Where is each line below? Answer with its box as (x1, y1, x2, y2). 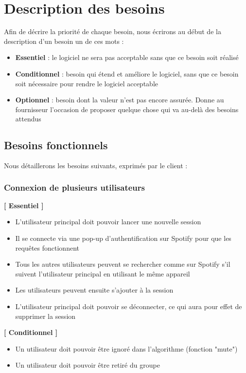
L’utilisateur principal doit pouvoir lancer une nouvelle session (15, 216, 201, 227)
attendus (15, 114, 41, 124)
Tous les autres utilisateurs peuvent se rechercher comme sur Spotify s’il (15, 259, 230, 269)
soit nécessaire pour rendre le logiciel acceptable (15, 78, 158, 88)
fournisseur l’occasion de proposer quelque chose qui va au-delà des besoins (15, 104, 239, 114)
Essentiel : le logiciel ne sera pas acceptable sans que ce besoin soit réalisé (15, 52, 239, 62)
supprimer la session (15, 311, 76, 321)
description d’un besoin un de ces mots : (4, 36, 124, 46)
